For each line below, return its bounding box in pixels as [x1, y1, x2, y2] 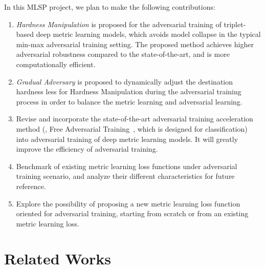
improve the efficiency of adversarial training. [16, 143, 158, 154]
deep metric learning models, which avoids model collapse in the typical [36, 29, 261, 39]
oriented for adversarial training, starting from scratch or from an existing [16, 208, 249, 219]
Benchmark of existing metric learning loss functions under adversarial [16, 160, 237, 171]
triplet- [224, 18, 246, 29]
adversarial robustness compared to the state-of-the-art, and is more [16, 49, 230, 59]
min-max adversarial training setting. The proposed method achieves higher [16, 38, 254, 49]
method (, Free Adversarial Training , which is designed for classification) [16, 123, 248, 134]
